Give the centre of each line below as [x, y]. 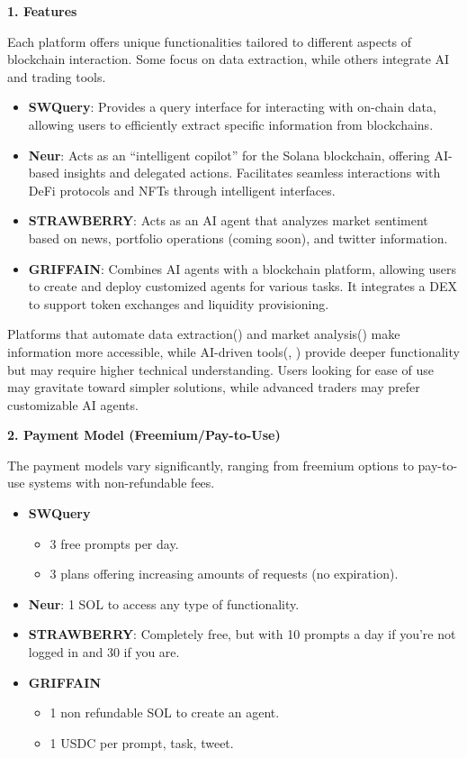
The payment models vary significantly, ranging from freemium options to [211, 465]
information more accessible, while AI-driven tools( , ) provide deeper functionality [233, 351]
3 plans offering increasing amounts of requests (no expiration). [224, 574]
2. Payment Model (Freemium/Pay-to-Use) [144, 435]
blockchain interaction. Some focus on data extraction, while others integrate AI [229, 59]
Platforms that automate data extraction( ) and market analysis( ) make [204, 334]
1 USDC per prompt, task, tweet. [142, 742]
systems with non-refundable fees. [122, 483]
